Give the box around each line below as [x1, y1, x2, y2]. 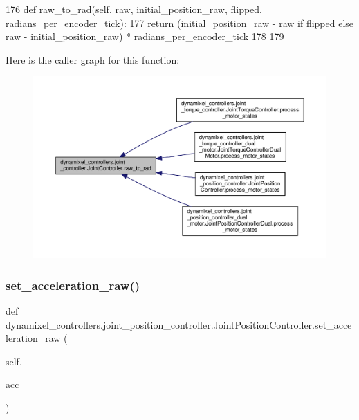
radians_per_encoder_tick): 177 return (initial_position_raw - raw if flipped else [6, 15, 354, 30]
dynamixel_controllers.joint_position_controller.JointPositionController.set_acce [6, 317, 352, 331]
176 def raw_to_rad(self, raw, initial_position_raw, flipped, [6, 2, 263, 16]
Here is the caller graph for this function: [6, 52, 180, 66]
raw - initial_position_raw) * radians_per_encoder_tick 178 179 [6, 29, 284, 44]
